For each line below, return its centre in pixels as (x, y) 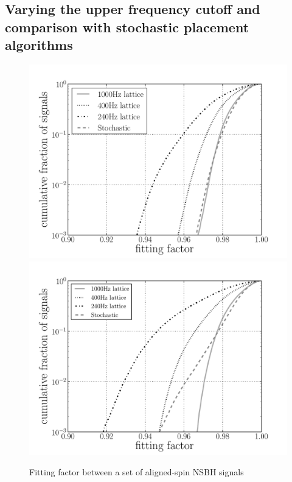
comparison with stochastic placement (127, 27)
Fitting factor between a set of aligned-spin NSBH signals (137, 472)
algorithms (39, 45)
